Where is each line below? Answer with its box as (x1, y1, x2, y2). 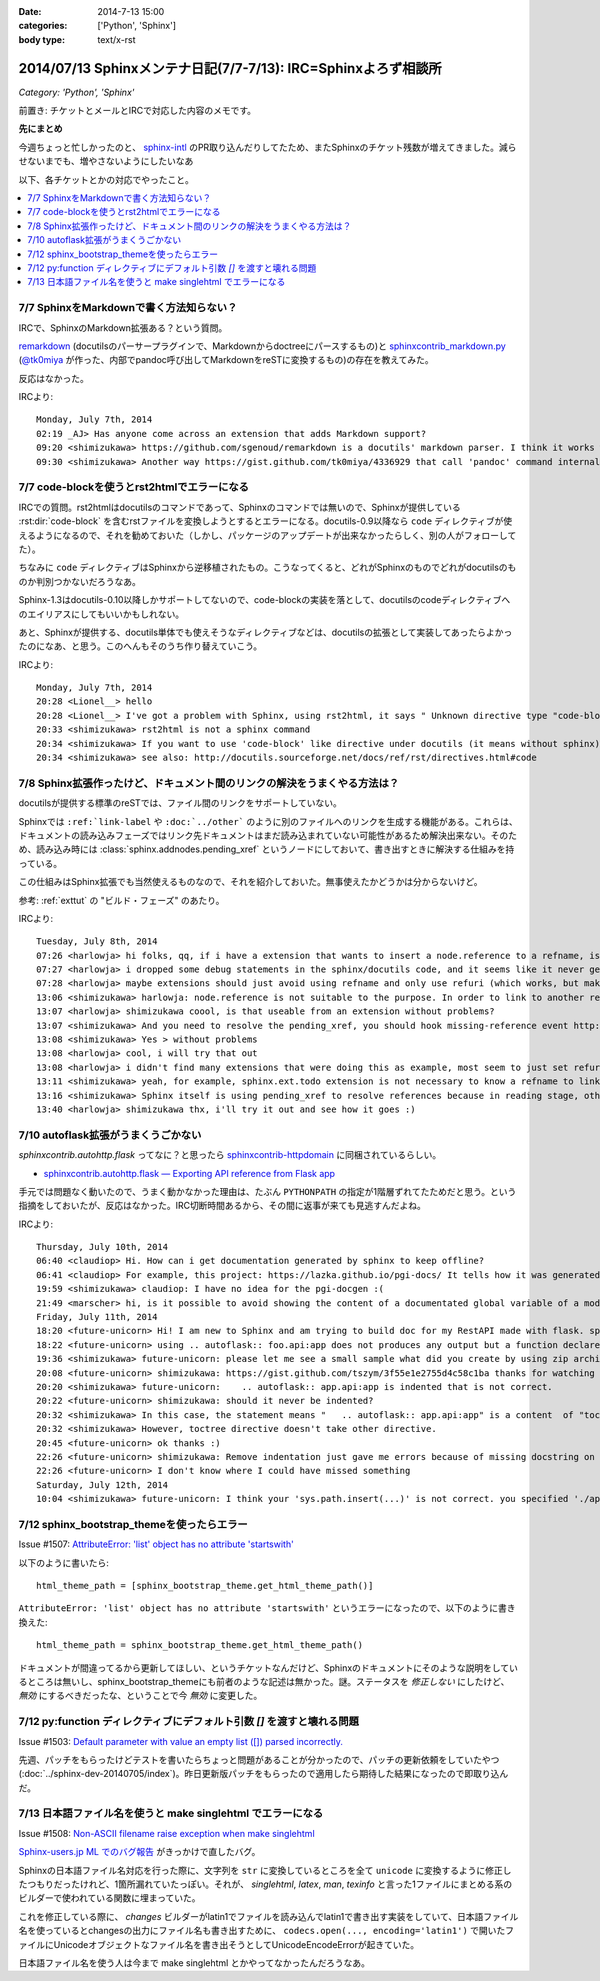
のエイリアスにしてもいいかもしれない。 (18, 608, 185, 620)
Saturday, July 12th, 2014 (36, 1479, 169, 1490)
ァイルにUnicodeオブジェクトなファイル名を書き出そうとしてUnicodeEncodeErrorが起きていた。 (18, 1938, 420, 1950)
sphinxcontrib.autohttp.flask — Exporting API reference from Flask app (43, 1167, 335, 1179)
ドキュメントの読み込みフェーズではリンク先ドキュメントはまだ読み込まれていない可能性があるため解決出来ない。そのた (18, 829, 517, 841)
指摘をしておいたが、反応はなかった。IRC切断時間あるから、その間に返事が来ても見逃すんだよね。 (18, 1200, 427, 1212)
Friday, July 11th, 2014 (36, 1311, 158, 1323)
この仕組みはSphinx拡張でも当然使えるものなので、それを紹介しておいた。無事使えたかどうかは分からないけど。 (18, 876, 484, 888)
